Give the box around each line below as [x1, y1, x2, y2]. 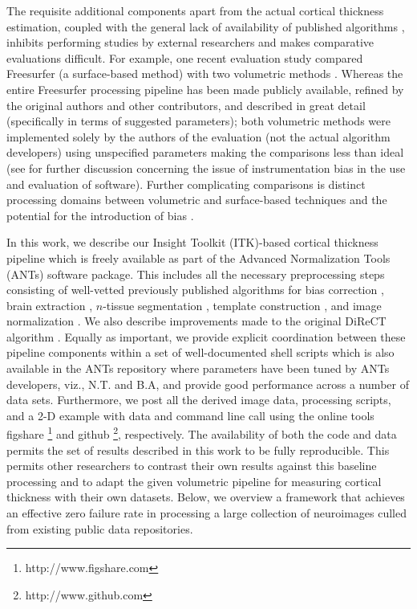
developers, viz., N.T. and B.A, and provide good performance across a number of [6, 375, 409, 392]
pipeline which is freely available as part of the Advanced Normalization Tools [6, 249, 391, 266]
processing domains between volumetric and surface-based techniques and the [6, 191, 387, 208]
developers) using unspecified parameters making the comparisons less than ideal [6, 144, 404, 161]
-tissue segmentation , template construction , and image [103, 296, 382, 313]
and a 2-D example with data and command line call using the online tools [6, 407, 374, 423]
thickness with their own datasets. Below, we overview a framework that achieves [6, 488, 405, 505]
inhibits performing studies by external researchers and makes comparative [6, 34, 374, 51]
